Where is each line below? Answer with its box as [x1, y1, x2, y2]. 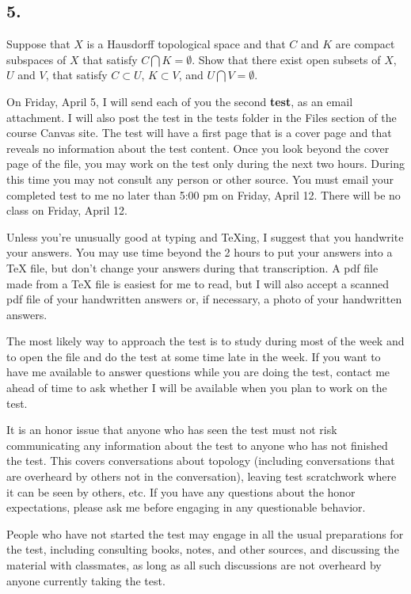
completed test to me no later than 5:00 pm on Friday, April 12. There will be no [6, 186, 401, 203]
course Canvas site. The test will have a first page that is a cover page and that [6, 124, 392, 141]
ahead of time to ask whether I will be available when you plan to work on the [6, 379, 387, 396]
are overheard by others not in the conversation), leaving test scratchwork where [6, 468, 397, 485]
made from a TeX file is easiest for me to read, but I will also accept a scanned [6, 275, 390, 291]
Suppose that [6, 36, 70, 52]
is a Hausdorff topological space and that [86, 36, 286, 52]
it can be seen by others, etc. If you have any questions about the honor [6, 483, 356, 500]
